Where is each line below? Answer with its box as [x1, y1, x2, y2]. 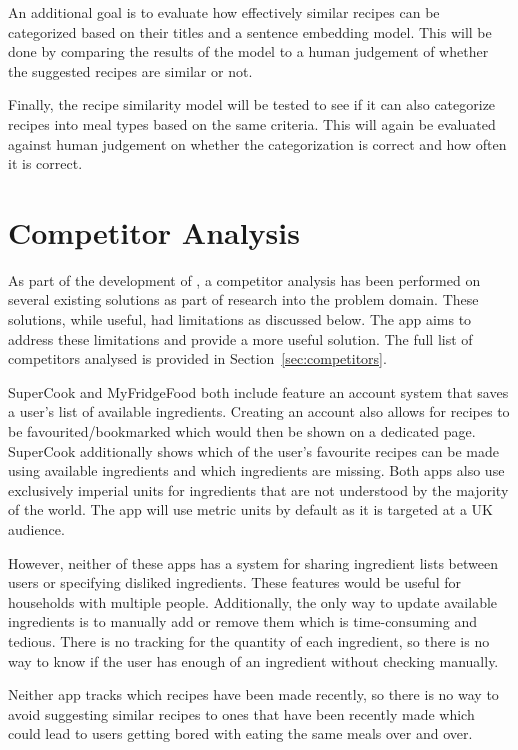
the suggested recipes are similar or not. [8, 60, 253, 81]
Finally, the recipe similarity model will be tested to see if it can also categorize [8, 94, 496, 115]
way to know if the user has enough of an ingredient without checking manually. [8, 650, 499, 671]
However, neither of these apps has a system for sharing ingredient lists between [8, 552, 498, 573]
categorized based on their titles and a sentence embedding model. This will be [8, 21, 492, 42]
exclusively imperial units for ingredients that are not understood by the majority [8, 479, 509, 500]
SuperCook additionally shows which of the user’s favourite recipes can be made [8, 440, 499, 461]
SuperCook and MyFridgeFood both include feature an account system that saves [8, 381, 509, 402]
